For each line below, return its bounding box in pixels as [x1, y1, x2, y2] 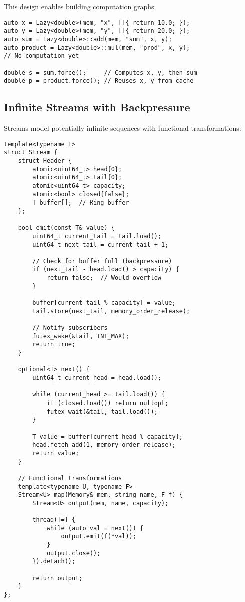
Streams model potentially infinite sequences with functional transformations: [4, 123, 241, 133]
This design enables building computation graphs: [4, 1, 156, 11]
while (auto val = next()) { [46, 524, 144, 532]
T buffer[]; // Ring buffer [32, 199, 129, 207]
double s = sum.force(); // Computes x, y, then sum [4, 69, 197, 76]
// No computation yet [4, 52, 79, 60]
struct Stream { [4, 149, 58, 156]
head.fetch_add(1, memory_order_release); [32, 441, 176, 449]
